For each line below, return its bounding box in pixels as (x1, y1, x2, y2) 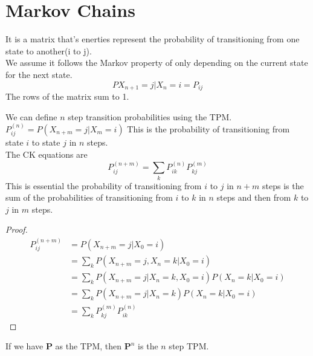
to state (31, 136, 60, 149)
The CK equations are (5, 147, 88, 160)
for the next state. (5, 68, 73, 80)
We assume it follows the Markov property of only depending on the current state (5, 56, 308, 69)
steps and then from (216, 191, 291, 204)
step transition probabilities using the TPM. (68, 110, 232, 123)
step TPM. (169, 340, 209, 352)
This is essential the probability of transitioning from (5, 179, 202, 192)
